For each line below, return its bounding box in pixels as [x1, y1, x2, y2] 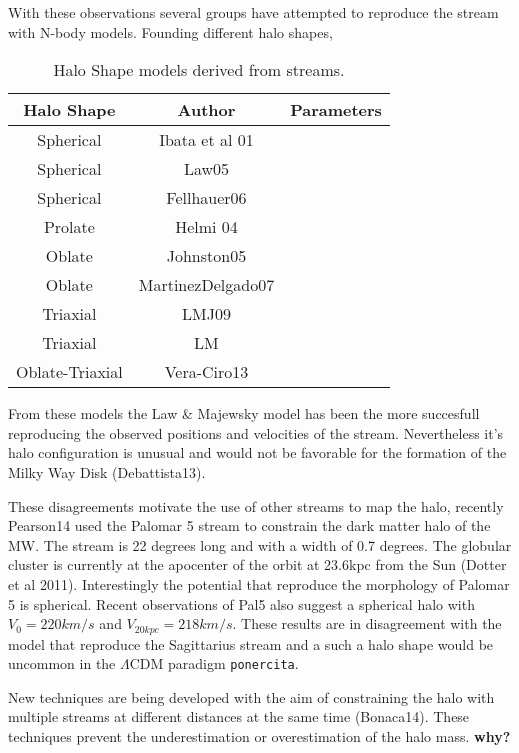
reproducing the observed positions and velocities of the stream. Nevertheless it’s [8, 422, 504, 443]
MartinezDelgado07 [138, 273, 275, 297]
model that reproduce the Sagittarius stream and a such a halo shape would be [8, 633, 494, 654]
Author [177, 98, 236, 122]
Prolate [43, 215, 95, 239]
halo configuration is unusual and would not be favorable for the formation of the [8, 442, 507, 463]
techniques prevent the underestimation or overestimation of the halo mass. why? [8, 726, 511, 747]
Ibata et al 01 [159, 128, 254, 152]
